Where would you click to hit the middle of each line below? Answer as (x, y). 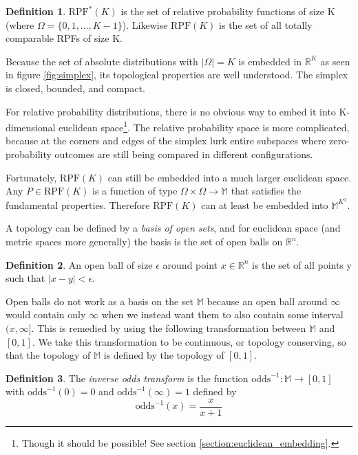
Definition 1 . (36, 11)
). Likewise (145, 24)
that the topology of (48, 355)
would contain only (46, 314)
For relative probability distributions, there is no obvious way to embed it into (171, 111)
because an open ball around (267, 301)
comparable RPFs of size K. (64, 38)
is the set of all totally (266, 24)
